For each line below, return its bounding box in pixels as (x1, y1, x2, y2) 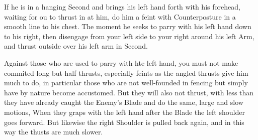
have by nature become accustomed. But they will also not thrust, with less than (4, 87, 254, 97)
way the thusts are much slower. (4, 126, 103, 137)
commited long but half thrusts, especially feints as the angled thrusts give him (4, 67, 248, 78)
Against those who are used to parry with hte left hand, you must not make (4, 57, 238, 68)
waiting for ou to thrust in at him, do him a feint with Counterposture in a (4, 11, 236, 22)
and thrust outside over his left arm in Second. (4, 41, 148, 51)
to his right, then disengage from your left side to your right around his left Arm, (4, 31, 254, 41)
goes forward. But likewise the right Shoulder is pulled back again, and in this (4, 116, 244, 127)
